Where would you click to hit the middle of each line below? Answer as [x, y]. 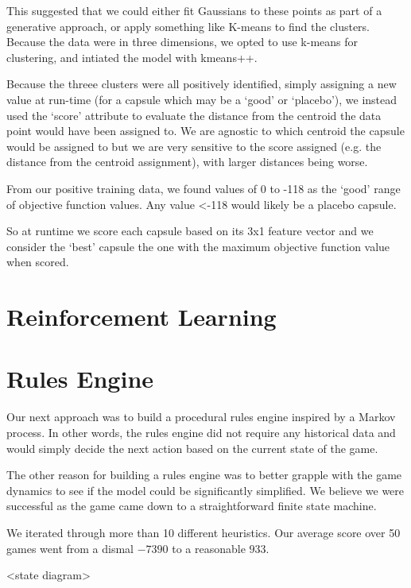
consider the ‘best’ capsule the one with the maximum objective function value [198, 246]
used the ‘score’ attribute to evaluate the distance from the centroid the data [194, 115]
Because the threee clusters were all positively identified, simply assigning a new [202, 84]
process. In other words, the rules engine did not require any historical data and [201, 432]
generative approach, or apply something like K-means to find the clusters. [188, 26]
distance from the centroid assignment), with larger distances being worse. [187, 162]
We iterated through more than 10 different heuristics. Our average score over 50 [204, 532]
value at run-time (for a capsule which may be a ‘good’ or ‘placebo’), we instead [202, 99]
